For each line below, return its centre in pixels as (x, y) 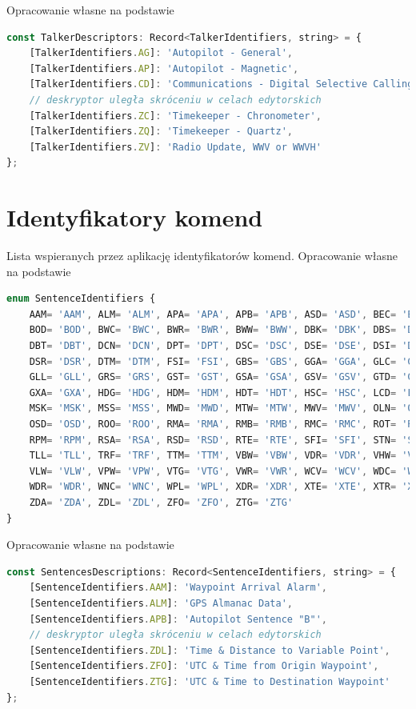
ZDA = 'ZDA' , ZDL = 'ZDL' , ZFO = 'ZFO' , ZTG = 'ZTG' (161, 502)
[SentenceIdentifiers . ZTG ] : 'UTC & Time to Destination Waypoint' (210, 681)
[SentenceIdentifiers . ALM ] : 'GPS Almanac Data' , (161, 603)
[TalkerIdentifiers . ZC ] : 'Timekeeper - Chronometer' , (175, 116)
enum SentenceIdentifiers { (81, 299)
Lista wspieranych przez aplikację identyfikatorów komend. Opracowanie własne (202, 256)
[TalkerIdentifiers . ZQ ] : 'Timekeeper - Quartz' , (161, 132)
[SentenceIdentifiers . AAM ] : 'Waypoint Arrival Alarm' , (178, 588)
